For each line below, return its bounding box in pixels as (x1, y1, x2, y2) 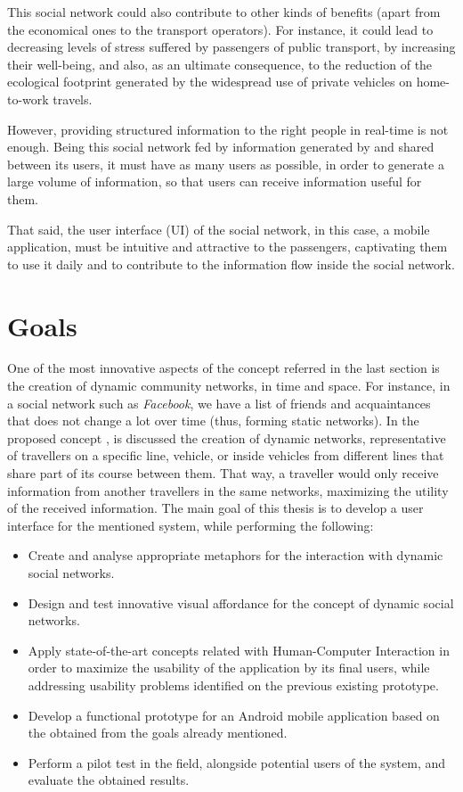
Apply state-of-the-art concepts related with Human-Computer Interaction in (28, 640, 450, 659)
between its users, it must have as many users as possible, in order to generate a (7, 154, 444, 173)
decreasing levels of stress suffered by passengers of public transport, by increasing (7, 37, 456, 56)
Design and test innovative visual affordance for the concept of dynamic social (28, 593, 454, 612)
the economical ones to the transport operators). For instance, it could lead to (7, 20, 434, 38)
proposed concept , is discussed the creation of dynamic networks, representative (7, 428, 446, 447)
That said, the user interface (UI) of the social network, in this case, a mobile (7, 219, 430, 238)
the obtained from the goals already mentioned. (28, 723, 288, 742)
